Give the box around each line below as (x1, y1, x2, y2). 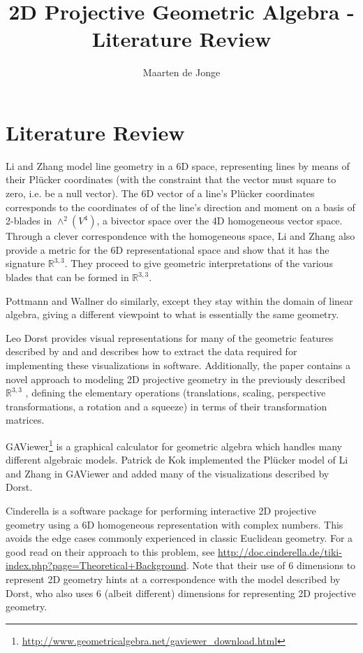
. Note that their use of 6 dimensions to (186, 558, 356, 573)
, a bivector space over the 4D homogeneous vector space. (96, 213, 343, 228)
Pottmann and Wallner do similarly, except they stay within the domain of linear (6, 293, 353, 308)
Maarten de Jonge (142, 65, 221, 80)
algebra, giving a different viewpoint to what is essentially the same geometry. (6, 307, 339, 322)
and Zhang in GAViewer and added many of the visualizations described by (6, 466, 329, 480)
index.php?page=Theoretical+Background (6, 558, 186, 573)
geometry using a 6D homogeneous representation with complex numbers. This (6, 517, 343, 531)
